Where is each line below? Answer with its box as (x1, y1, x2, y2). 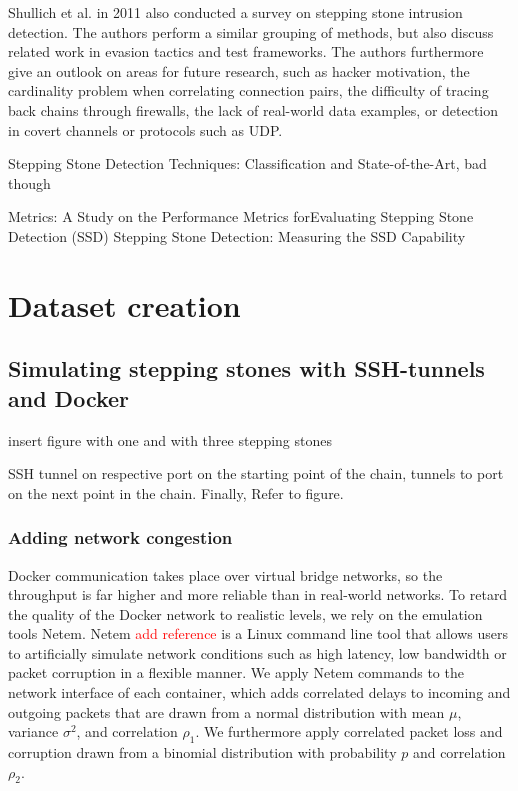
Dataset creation (8, 284, 241, 325)
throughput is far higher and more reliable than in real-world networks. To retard (8, 584, 508, 605)
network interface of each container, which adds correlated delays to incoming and (8, 682, 511, 703)
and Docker (8, 382, 130, 413)
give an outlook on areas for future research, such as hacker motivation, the (8, 60, 470, 81)
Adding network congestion (8, 525, 233, 550)
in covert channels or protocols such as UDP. (8, 119, 283, 140)
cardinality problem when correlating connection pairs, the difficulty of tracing (8, 80, 489, 101)
